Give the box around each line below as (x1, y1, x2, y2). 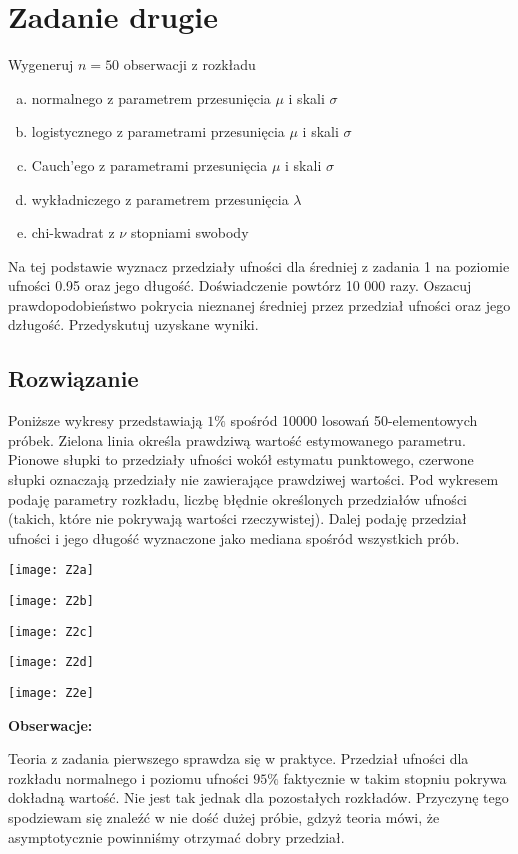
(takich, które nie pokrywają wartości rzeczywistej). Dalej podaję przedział (8, 508, 467, 529)
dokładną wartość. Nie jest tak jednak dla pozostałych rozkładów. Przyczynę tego (8, 787, 509, 808)
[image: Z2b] (8, 594, 94, 609)
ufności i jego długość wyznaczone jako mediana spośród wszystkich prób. (8, 527, 460, 548)
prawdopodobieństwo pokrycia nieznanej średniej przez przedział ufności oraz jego (8, 294, 511, 315)
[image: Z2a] (8, 563, 94, 578)
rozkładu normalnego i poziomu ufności (8, 767, 249, 788)
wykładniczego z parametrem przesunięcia (31, 188, 289, 209)
